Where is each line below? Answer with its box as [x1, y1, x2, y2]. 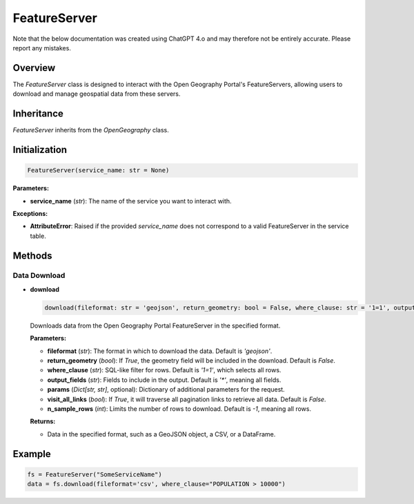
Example [12, 448, 51, 460]
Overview [12, 62, 56, 74]
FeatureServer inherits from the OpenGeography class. [12, 126, 169, 134]
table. [30, 232, 46, 240]
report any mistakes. [12, 43, 72, 52]
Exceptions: [12, 209, 48, 217]
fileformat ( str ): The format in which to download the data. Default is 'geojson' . [47, 347, 273, 355]
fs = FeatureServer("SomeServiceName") [27, 470, 162, 478]
